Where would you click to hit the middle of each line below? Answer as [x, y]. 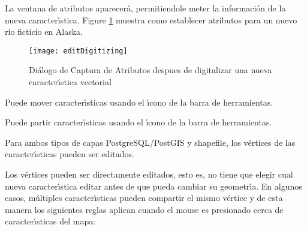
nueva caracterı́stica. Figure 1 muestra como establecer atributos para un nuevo [151, 19]
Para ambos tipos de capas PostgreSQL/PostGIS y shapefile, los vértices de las [150, 142]
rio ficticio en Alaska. [44, 31]
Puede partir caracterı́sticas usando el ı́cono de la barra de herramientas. [139, 122]
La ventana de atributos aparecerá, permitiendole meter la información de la [145, 8]
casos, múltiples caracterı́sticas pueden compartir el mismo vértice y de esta [144, 198]
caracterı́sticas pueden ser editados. [70, 154]
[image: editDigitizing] [78, 51]
